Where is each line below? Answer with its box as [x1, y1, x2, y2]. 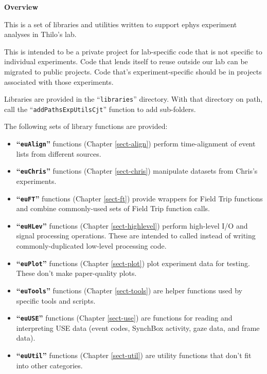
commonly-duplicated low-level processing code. [16, 240, 167, 251]
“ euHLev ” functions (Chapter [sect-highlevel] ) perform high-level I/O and [16, 220, 248, 231]
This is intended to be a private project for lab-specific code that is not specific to [4, 46, 262, 57]
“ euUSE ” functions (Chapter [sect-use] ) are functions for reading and [16, 312, 233, 323]
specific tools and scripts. [16, 295, 96, 306]
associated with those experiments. [4, 76, 114, 87]
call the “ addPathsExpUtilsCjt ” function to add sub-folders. [4, 103, 196, 114]
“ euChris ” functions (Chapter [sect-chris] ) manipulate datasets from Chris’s [16, 165, 258, 176]
